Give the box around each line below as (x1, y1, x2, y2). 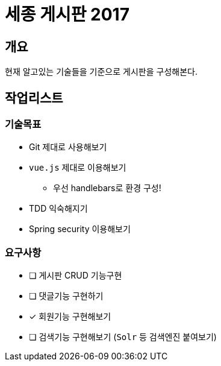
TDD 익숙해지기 (29, 203, 88, 214)
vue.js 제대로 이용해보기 (29, 162, 126, 173)
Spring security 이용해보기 (29, 224, 131, 235)
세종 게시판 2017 (5, 4, 129, 25)
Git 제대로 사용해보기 (29, 142, 107, 153)
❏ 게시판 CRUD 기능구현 (29, 270, 122, 281)
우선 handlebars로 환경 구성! (53, 183, 161, 194)
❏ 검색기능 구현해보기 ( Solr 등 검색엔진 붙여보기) (29, 332, 217, 342)
